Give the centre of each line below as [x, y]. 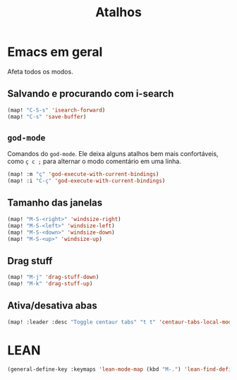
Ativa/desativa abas [52, 305]
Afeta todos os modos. [40, 71]
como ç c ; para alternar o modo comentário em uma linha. [94, 161]
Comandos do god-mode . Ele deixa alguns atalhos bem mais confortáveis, [113, 154]
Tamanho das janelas [55, 203]
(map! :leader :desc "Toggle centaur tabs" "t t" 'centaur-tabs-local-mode [121, 322]
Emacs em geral [55, 52]
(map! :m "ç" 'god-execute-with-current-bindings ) [83, 174]
